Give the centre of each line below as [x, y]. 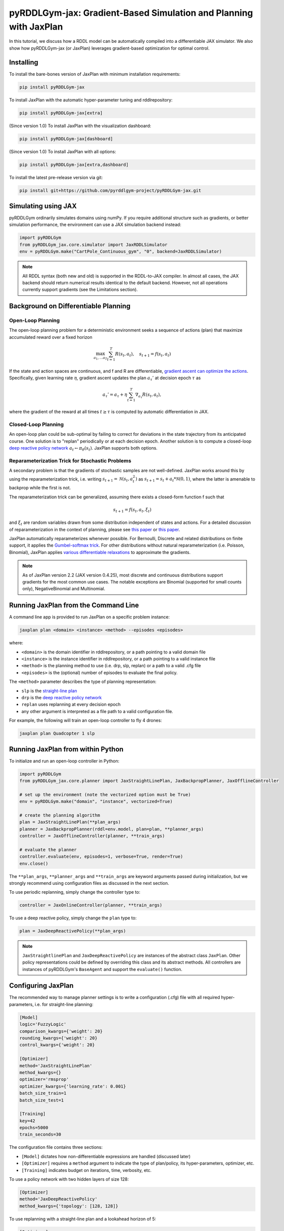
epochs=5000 [34, 1128]
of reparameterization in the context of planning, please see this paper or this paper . [95, 529]
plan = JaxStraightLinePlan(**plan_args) [70, 822]
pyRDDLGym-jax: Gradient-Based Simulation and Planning [131, 13]
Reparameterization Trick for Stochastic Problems [70, 460]
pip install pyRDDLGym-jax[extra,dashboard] [74, 164]
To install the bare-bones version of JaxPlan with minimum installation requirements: [95, 74]
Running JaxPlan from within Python [66, 749]
